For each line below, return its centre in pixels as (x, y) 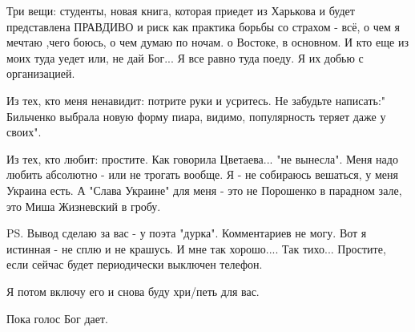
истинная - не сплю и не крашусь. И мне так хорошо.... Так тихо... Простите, (196, 248)
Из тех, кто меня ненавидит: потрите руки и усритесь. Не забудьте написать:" (196, 100)
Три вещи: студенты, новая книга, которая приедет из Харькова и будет (181, 10)
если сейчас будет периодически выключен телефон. (135, 264)
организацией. (41, 73)
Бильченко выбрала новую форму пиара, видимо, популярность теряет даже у (196, 116)
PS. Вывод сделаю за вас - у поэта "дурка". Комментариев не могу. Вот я (187, 233)
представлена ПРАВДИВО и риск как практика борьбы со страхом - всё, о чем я (203, 26)
